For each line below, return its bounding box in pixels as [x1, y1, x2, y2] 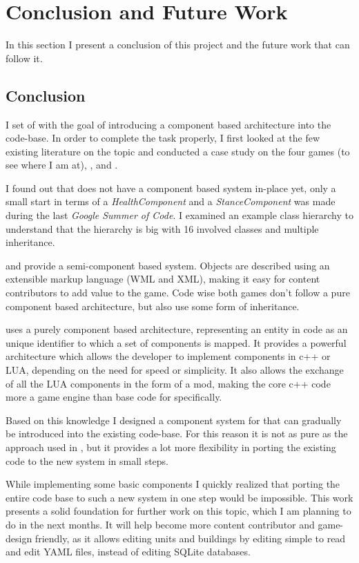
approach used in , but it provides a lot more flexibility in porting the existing [6, 439, 336, 454]
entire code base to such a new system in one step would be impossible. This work [6, 490, 353, 504]
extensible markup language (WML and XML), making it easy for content [6, 271, 320, 286]
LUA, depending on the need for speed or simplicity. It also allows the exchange [6, 363, 344, 377]
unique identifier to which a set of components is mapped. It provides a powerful [6, 335, 347, 350]
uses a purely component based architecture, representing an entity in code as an [6, 322, 348, 336]
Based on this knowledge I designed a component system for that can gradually [6, 412, 342, 427]
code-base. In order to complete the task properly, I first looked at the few [6, 131, 320, 145]
